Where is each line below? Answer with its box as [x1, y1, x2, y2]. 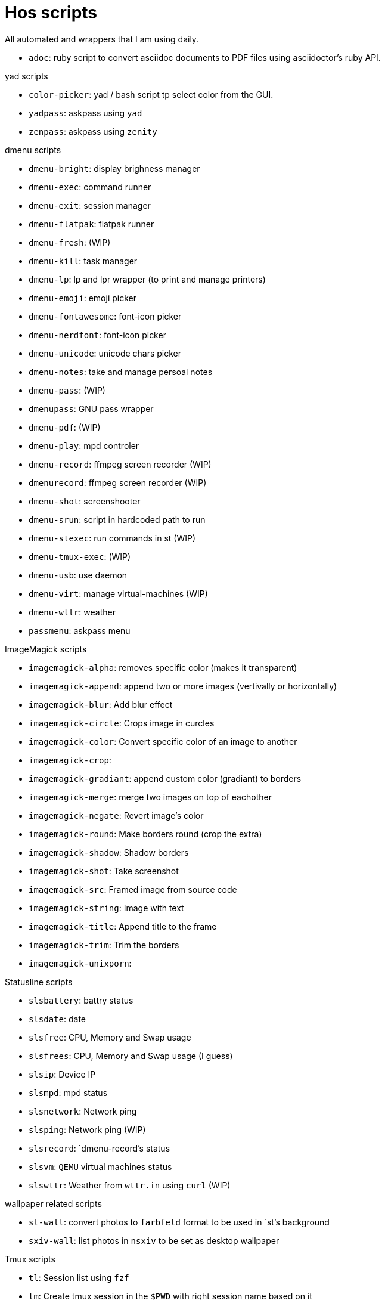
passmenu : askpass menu [29, 625, 131, 636]
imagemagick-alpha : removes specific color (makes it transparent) [29, 662, 297, 673]
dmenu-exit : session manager [29, 200, 151, 211]
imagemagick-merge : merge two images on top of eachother [29, 791, 272, 802]
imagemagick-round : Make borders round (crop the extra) [29, 828, 262, 839]
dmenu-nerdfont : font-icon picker [29, 329, 166, 340]
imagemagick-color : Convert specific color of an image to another [29, 736, 297, 747]
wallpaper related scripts [5, 1198, 102, 1209]
